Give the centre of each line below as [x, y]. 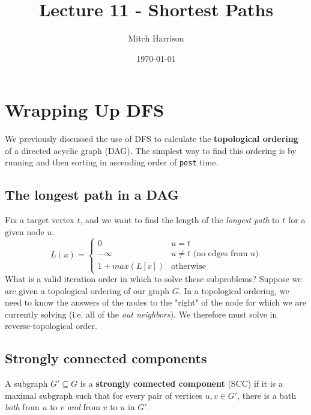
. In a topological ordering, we [234, 290]
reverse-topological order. [51, 326]
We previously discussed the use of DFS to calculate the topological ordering [152, 139]
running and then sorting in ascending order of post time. [112, 162]
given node [25, 231]
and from [84, 407]
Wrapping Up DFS [85, 110]
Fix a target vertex [40, 220]
